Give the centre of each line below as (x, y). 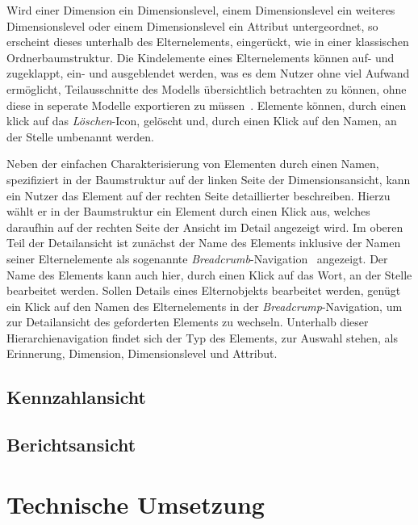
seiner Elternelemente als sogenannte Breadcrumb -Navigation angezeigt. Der (197, 258)
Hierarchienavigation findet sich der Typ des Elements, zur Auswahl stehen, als (202, 337)
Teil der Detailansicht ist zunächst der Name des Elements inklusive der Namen (204, 243)
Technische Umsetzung (136, 504)
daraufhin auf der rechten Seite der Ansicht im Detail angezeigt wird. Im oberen (205, 227)
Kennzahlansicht (76, 397)
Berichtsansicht (71, 445)
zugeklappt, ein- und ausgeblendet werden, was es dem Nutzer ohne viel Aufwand (208, 73)
